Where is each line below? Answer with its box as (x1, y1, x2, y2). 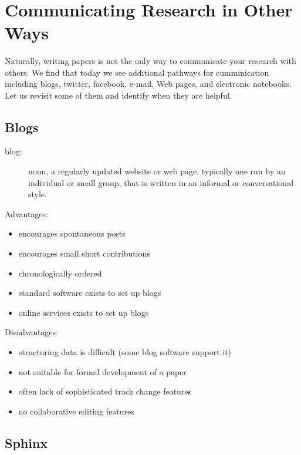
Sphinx (5, 433, 48, 451)
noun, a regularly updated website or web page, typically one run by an (28, 165, 286, 177)
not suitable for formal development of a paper (18, 365, 187, 378)
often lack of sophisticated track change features (18, 385, 192, 397)
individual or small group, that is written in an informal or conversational (28, 176, 294, 188)
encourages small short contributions (18, 247, 150, 259)
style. (28, 188, 47, 200)
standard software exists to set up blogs (18, 287, 161, 299)
